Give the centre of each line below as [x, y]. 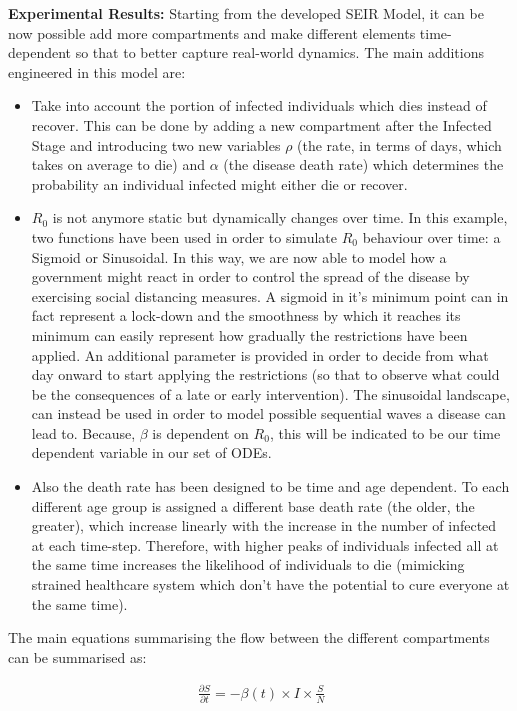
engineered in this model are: [97, 71]
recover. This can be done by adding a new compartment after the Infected [261, 124]
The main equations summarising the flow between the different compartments [249, 637]
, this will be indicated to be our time [385, 432]
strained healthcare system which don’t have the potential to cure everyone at [270, 584]
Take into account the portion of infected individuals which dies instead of [259, 105]
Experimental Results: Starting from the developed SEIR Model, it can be [246, 13]
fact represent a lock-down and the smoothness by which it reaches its [246, 315]
